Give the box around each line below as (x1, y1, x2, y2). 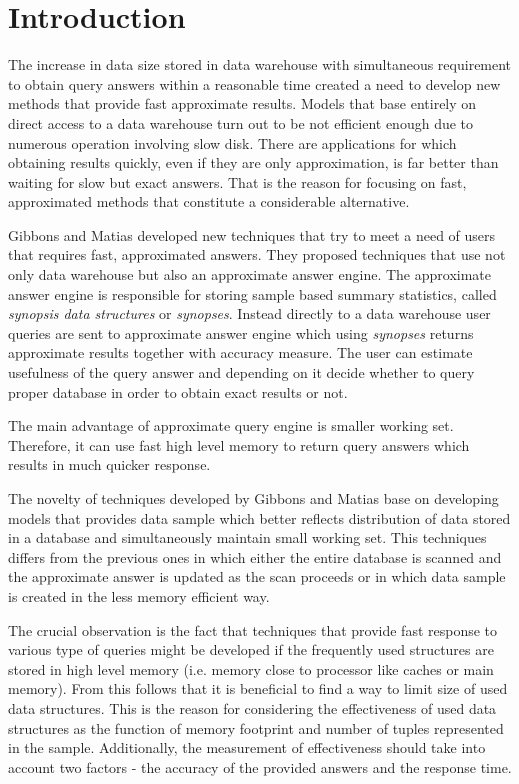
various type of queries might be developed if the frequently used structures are (8, 639, 494, 660)
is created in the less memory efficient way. (8, 585, 270, 606)
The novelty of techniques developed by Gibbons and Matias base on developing (8, 488, 499, 508)
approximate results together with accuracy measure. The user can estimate (8, 342, 473, 363)
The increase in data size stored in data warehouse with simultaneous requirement (8, 54, 512, 75)
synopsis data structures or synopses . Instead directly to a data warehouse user (8, 303, 491, 324)
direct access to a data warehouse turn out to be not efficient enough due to (8, 112, 474, 133)
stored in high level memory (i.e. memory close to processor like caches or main (8, 658, 494, 679)
